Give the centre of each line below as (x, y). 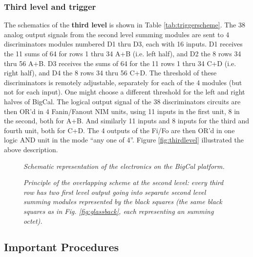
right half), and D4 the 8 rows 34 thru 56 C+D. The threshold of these (110, 73)
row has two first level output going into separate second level (115, 192)
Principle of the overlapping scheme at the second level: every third (124, 182)
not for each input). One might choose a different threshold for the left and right (125, 92)
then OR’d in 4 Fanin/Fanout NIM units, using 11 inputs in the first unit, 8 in (122, 111)
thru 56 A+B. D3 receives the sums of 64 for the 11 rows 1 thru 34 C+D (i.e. (120, 63)
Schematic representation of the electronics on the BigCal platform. (124, 166)
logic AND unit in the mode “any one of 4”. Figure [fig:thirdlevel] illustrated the (124, 140)
